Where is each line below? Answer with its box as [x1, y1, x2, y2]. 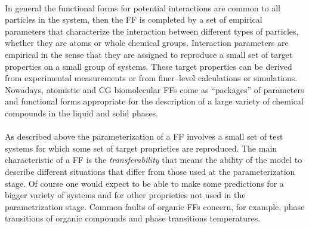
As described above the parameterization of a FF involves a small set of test [5, 130, 283, 143]
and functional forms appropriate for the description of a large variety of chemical [5, 95, 304, 107]
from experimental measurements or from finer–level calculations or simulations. [5, 72, 298, 84]
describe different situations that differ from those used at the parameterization [5, 165, 295, 177]
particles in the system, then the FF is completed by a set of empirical [5, 13, 262, 26]
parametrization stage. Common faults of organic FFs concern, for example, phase [5, 200, 305, 212]
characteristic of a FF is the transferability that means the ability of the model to [5, 153, 302, 166]
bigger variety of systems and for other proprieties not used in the [5, 189, 246, 201]
